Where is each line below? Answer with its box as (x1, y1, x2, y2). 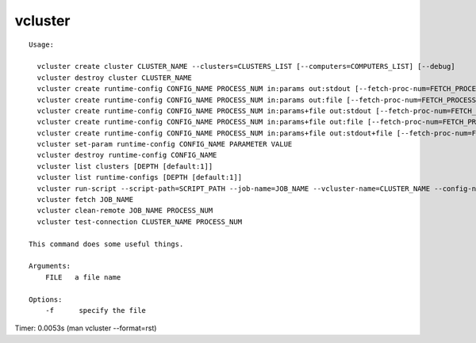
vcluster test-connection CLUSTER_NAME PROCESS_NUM (36, 217, 242, 226)
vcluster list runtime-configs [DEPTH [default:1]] (36, 173, 242, 182)
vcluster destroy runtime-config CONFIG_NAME (36, 151, 217, 160)
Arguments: (29, 261, 71, 271)
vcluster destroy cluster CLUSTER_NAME (36, 73, 192, 82)
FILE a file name (44, 272, 121, 281)
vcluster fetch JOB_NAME (36, 195, 134, 204)
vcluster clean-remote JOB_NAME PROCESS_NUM (36, 206, 213, 215)
